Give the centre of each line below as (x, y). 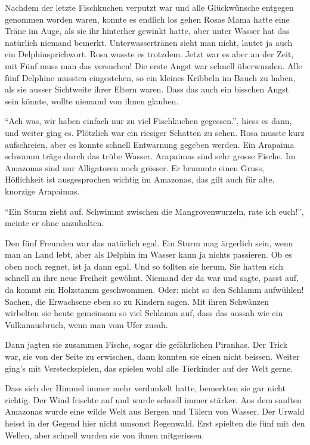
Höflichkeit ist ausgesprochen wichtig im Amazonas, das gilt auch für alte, (140, 179)
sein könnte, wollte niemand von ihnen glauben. (92, 101)
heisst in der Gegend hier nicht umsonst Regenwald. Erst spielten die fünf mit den (155, 423)
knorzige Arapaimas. (42, 191)
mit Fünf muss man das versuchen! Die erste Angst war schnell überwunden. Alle (154, 65)
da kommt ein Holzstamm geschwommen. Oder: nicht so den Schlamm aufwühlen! (154, 290)
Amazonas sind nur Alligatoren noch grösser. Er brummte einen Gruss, (135, 167)
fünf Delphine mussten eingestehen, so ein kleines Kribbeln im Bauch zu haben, (150, 77)
